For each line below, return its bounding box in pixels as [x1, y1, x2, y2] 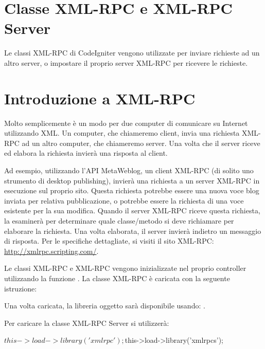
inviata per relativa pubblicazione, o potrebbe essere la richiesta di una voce [4, 195, 244, 206]
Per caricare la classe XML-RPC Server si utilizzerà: [4, 317, 169, 328]
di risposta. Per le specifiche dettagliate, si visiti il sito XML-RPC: [4, 235, 214, 246]
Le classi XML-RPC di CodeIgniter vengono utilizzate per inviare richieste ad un [4, 47, 260, 58]
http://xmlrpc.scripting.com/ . [4, 245, 99, 256]
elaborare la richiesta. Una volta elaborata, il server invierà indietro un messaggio [4, 225, 261, 236]
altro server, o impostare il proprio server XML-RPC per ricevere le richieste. [4, 57, 248, 68]
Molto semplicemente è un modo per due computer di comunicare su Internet [4, 117, 248, 128]
